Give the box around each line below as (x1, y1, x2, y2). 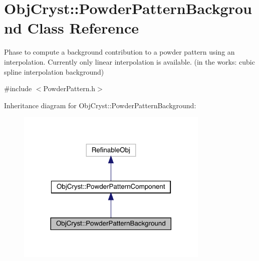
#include (4, 83, 32, 94)
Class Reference (27, 18, 139, 38)
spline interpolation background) (4, 66, 104, 77)
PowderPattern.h (43, 83, 96, 94)
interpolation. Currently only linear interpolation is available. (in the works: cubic (4, 56, 255, 67)
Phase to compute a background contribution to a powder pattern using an (4, 47, 235, 57)
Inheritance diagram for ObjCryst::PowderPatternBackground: (4, 100, 196, 110)
